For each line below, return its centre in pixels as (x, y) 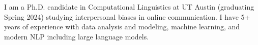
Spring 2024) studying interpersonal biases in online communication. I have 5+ (127, 16)
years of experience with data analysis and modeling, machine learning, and (122, 27)
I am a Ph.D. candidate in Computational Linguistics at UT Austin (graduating (129, 7)
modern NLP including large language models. (77, 36)
